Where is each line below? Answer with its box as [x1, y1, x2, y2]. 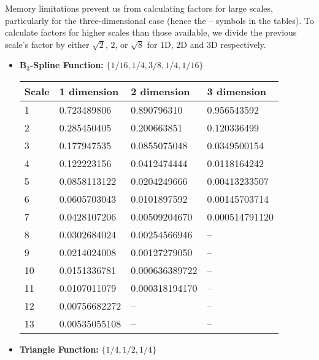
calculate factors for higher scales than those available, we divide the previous [5, 26, 297, 39]
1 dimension [59, 84, 119, 98]
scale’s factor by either [5, 37, 90, 50]
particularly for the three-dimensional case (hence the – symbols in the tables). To [5, 14, 314, 26]
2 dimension [131, 84, 190, 98]
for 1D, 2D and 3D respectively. [147, 37, 266, 50]
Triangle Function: [19, 342, 99, 355]
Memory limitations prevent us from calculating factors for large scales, [5, 2, 273, 14]
